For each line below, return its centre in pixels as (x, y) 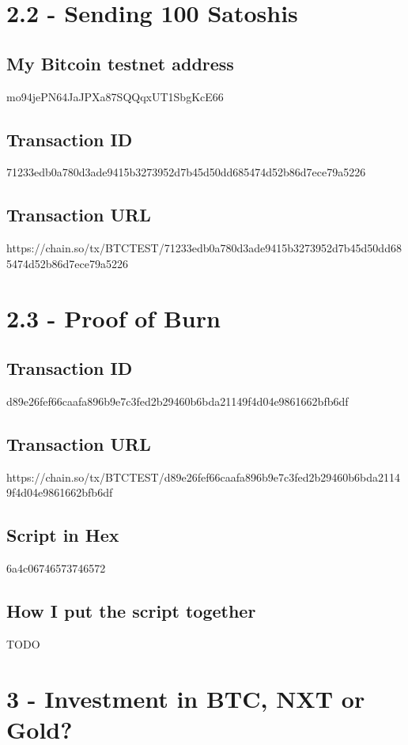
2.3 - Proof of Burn (113, 318)
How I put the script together (131, 611)
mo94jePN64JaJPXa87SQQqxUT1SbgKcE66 (115, 96)
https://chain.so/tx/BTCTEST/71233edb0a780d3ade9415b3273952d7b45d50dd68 (204, 248)
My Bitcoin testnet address (120, 63)
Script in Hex (63, 535)
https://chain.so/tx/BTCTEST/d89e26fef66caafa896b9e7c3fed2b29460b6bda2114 (203, 476)
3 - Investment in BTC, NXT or (186, 698)
